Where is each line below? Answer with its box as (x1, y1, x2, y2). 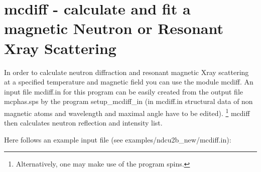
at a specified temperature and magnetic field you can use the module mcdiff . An (4, 76, 253, 87)
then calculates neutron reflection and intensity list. (4, 117, 163, 128)
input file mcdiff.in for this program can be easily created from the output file (4, 86, 243, 96)
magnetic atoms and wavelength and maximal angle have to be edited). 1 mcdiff (4, 106, 250, 118)
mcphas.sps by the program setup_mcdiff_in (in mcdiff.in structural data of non (4, 96, 253, 106)
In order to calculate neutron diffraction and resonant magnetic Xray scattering (4, 66, 249, 77)
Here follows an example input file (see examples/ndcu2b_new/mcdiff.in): (4, 134, 231, 144)
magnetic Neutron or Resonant (4, 18, 223, 38)
